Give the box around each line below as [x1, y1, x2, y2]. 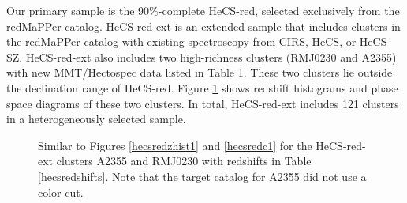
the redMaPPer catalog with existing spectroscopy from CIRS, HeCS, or [6, 33, 357, 50]
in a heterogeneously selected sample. [6, 111, 186, 127]
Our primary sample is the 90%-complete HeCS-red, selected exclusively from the [6, 2, 400, 18]
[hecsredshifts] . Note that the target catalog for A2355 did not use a [38, 167, 367, 184]
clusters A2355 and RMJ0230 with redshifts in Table [56, 152, 312, 169]
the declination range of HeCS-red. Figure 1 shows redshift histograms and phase [6, 79, 398, 96]
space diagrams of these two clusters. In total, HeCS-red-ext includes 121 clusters [6, 95, 399, 111]
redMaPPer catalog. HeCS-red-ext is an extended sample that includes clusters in [6, 17, 401, 34]
